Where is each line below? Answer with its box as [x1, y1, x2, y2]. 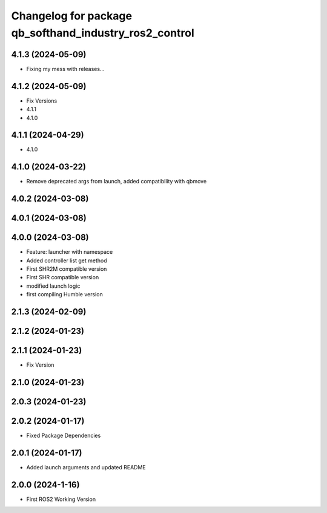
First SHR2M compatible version [26, 265, 107, 273]
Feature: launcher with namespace [26, 248, 113, 256]
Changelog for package [11, 9, 133, 22]
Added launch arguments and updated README [26, 464, 147, 471]
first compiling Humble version [26, 291, 103, 298]
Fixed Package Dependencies [26, 432, 101, 440]
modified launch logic [26, 282, 81, 290]
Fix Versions [26, 97, 58, 104]
